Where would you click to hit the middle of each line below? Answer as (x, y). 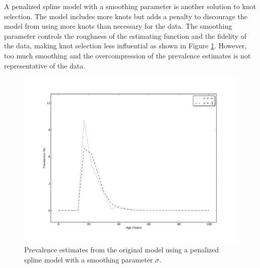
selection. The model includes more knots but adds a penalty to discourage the (126, 16)
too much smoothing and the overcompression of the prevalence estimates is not (127, 55)
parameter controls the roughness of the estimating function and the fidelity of (125, 36)
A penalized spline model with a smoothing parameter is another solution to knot (130, 6)
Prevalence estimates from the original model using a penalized (122, 250)
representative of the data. (45, 65)
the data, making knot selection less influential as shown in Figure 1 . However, (125, 46)
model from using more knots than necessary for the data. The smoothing (118, 26)
